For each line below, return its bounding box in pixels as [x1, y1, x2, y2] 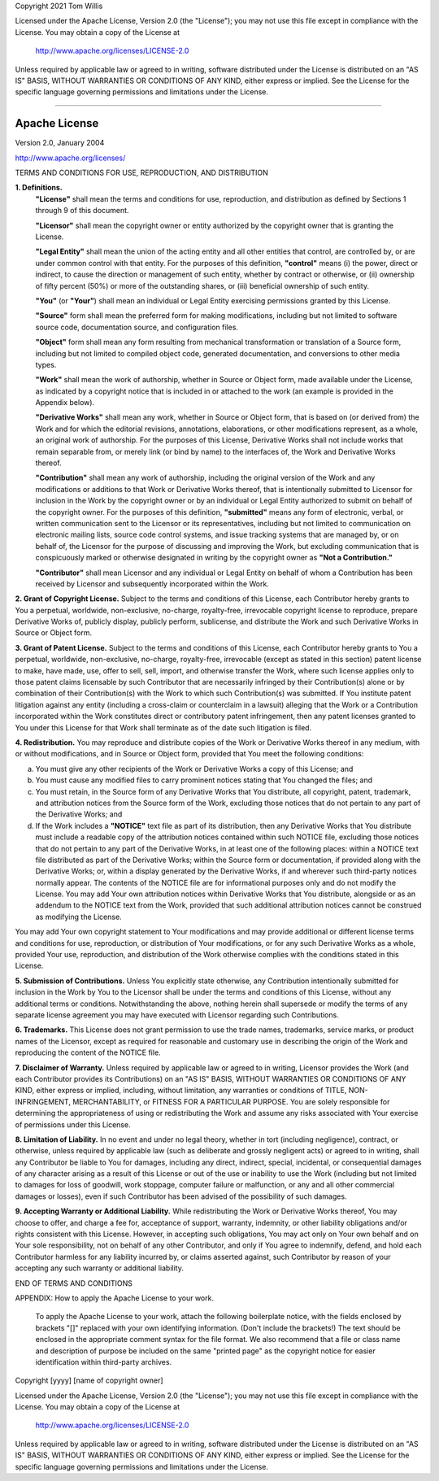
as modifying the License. [35, 912, 122, 921]
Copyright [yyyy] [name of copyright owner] [15, 1375, 163, 1386]
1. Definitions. [15, 183, 63, 193]
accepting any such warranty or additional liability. [15, 1263, 185, 1273]
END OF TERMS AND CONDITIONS [15, 1278, 133, 1288]
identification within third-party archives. [35, 1357, 172, 1366]
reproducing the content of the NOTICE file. [15, 1048, 162, 1057]
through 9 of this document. [35, 206, 129, 216]
